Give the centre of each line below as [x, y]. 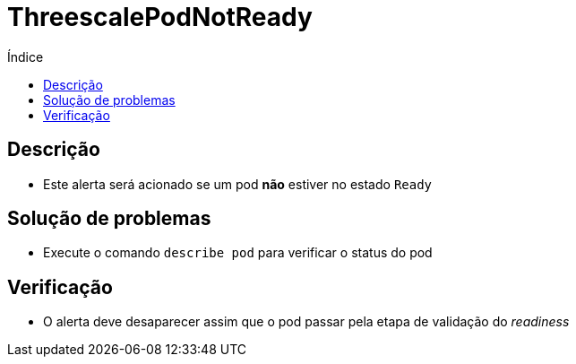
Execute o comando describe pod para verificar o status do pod [238, 253]
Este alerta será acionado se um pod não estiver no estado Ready [238, 184]
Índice [26, 56]
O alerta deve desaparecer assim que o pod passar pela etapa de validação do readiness [306, 322]
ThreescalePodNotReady [160, 17]
